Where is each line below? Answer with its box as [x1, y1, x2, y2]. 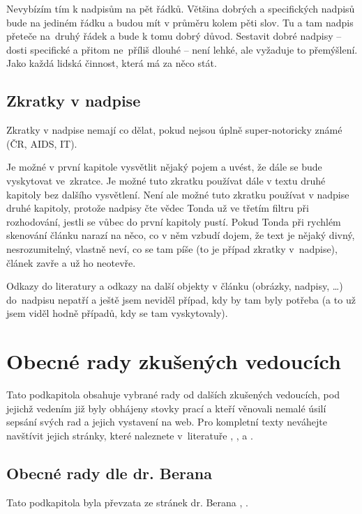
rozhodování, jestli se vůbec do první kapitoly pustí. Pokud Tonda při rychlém [6, 214, 341, 228]
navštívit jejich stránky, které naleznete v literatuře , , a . [6, 428, 253, 442]
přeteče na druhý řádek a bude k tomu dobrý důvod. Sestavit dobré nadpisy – [6, 29, 342, 43]
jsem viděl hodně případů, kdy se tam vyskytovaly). [6, 306, 228, 320]
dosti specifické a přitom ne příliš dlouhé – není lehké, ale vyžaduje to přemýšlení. [6, 42, 358, 56]
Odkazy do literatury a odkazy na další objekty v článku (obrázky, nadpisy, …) [6, 279, 343, 293]
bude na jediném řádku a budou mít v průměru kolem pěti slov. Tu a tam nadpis [6, 15, 354, 29]
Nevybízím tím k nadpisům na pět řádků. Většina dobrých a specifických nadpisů [6, 1, 355, 15]
